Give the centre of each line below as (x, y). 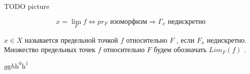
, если (185, 39)
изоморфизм (129, 22)
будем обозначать (180, 49)
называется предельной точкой (71, 39)
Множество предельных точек (50, 49)
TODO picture (27, 6)
